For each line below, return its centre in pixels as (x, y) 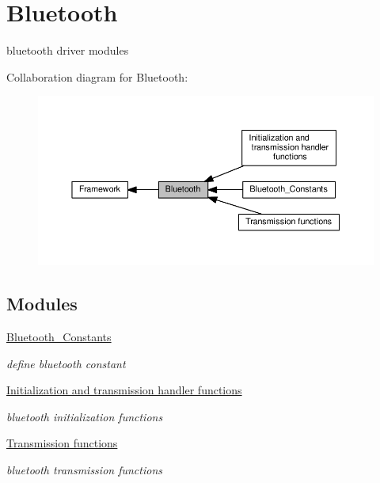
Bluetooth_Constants (59, 336)
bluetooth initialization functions (85, 416)
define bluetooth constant (66, 363)
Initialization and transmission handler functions (124, 390)
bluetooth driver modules (68, 50)
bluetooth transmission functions (84, 469)
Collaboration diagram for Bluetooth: (97, 76)
